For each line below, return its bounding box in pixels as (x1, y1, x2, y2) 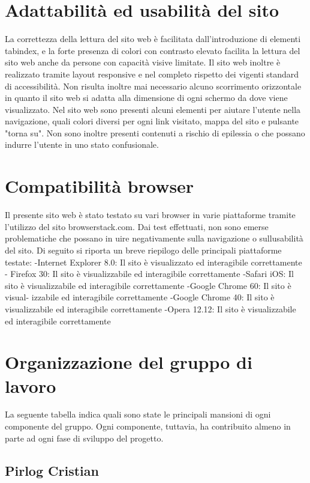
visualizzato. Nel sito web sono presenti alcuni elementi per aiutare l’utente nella (5, 103, 301, 115)
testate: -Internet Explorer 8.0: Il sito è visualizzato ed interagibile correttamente (5, 255, 302, 268)
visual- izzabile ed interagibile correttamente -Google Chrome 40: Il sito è (5, 291, 275, 303)
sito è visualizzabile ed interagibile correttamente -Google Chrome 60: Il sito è (5, 279, 291, 291)
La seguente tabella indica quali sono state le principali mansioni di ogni (5, 408, 271, 421)
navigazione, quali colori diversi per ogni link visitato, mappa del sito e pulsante (5, 115, 299, 127)
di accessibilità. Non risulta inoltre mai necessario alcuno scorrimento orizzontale (5, 79, 302, 92)
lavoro (5, 373, 56, 398)
